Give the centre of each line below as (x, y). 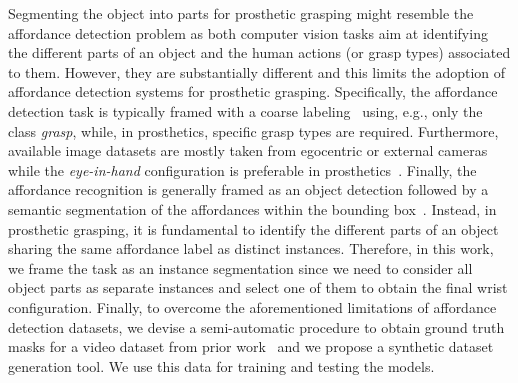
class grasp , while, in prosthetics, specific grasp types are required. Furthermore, (253, 130)
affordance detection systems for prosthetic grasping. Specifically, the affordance (253, 91)
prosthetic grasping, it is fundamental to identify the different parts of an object (253, 228)
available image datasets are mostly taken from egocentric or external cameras (248, 150)
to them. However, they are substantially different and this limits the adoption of (257, 71)
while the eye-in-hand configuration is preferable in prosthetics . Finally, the (242, 169)
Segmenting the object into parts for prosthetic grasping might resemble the (241, 13)
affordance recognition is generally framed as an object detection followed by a (248, 189)
